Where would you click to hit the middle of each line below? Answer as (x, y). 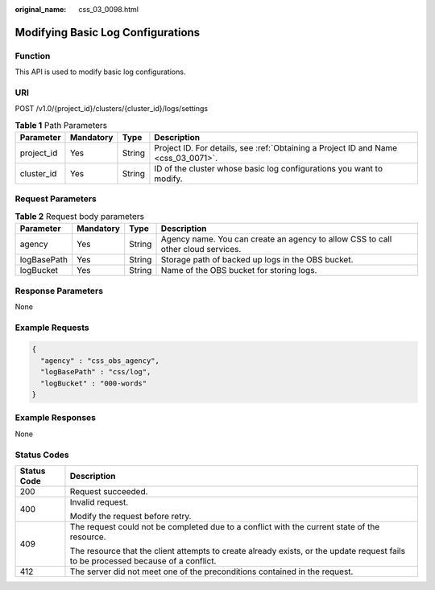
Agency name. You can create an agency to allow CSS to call (276, 239)
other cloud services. (201, 250)
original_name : (41, 9)
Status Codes (42, 455)
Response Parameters (59, 291)
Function (33, 56)
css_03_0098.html (108, 9)
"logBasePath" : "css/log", (96, 372)
